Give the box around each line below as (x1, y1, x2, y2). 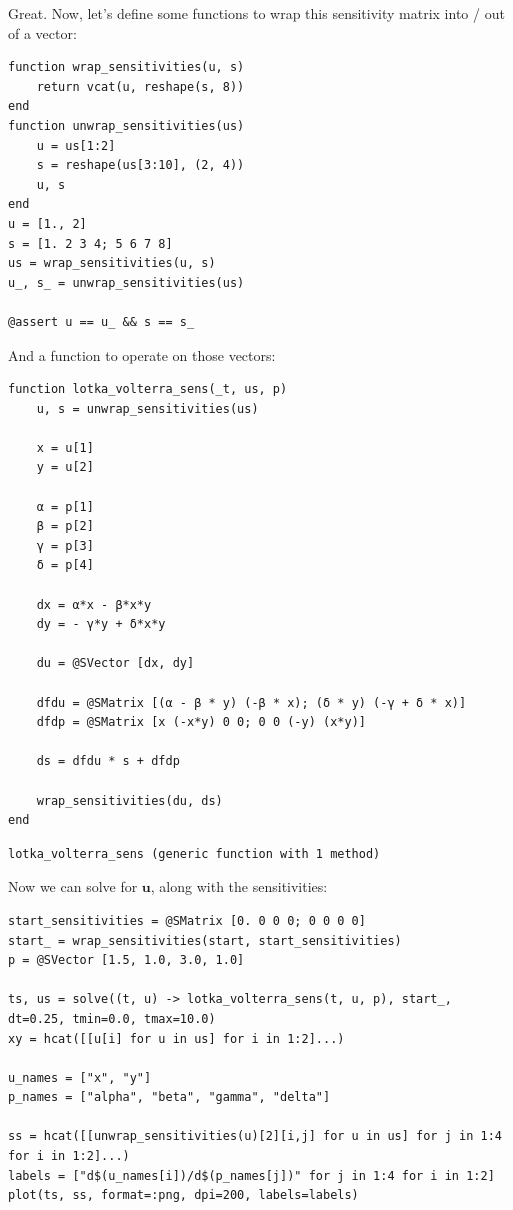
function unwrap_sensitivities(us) (8, 118, 245, 133)
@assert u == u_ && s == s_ (8, 314, 195, 329)
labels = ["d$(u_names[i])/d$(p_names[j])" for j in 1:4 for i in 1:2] (8, 1168, 495, 1183)
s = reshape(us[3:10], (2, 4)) (36, 158, 245, 173)
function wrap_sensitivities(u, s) (8, 60, 245, 75)
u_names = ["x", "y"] (8, 1070, 152, 1085)
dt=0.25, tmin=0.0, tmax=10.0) (8, 1011, 216, 1026)
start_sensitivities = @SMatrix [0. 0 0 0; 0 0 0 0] (8, 913, 366, 928)
